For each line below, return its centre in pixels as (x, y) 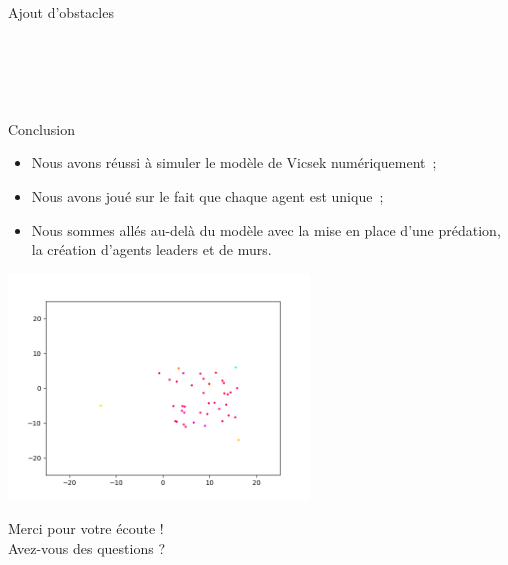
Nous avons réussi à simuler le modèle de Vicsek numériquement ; (234, 162)
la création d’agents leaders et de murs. (151, 249)
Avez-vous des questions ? (86, 547)
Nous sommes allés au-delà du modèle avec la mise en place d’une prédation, (266, 229)
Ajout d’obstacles (61, 12)
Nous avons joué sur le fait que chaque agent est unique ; (207, 195)
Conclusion (41, 128)
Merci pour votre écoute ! (86, 528)
